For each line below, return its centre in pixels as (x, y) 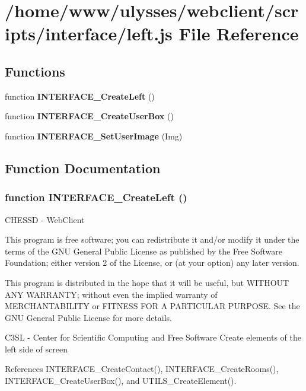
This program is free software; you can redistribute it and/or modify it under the (152, 239)
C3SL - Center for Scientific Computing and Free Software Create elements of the (153, 337)
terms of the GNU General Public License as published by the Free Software (144, 251)
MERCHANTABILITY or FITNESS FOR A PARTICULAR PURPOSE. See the (152, 306)
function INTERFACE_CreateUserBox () (89, 116)
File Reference (239, 34)
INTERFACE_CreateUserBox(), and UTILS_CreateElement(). (121, 381)
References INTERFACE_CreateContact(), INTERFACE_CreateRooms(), (142, 369)
